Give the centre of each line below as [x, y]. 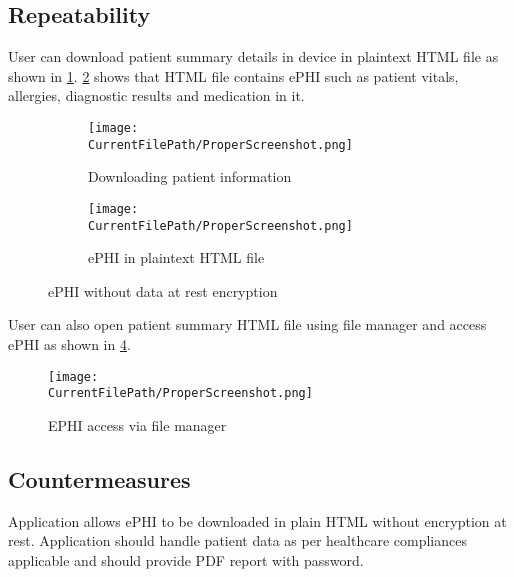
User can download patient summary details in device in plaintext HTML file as [253, 56]
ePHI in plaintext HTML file [176, 257]
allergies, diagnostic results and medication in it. [156, 95]
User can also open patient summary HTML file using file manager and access [247, 324]
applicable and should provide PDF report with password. [186, 559]
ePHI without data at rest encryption [163, 290]
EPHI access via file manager [137, 424]
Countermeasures [99, 478]
